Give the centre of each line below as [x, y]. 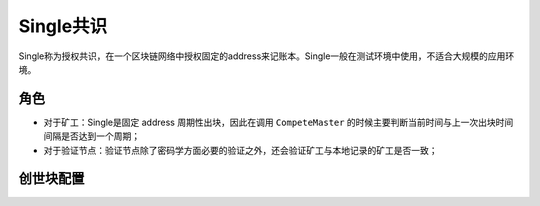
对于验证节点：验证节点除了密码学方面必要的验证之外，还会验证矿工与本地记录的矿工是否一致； [240, 150]
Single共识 [63, 26]
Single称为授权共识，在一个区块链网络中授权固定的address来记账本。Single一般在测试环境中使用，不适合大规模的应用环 [266, 56]
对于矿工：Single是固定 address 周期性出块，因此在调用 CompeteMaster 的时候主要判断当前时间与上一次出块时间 [278, 122]
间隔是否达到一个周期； [91, 136]
